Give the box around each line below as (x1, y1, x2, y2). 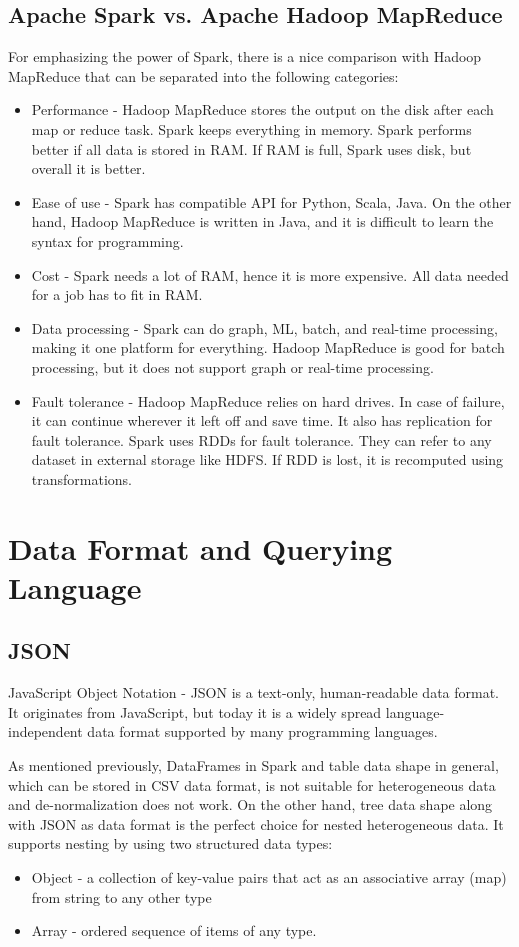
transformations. (31, 468, 132, 489)
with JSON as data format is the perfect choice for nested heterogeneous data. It (8, 813, 504, 834)
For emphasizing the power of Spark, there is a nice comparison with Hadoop (8, 46, 482, 67)
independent (8, 721, 83, 742)
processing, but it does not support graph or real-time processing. (31, 356, 434, 377)
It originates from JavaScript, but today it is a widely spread (8, 701, 382, 722)
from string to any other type (31, 886, 212, 907)
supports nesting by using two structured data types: (8, 833, 333, 854)
